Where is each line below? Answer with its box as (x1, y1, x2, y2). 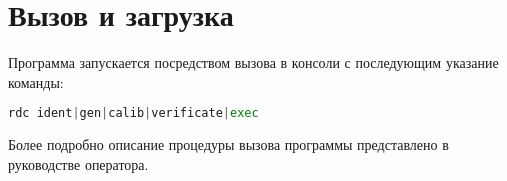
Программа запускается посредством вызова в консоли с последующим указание (8, 52, 499, 73)
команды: (8, 71, 64, 92)
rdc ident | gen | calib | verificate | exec (8, 106, 259, 121)
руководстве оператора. (8, 153, 149, 174)
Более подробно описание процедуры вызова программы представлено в (8, 134, 449, 155)
